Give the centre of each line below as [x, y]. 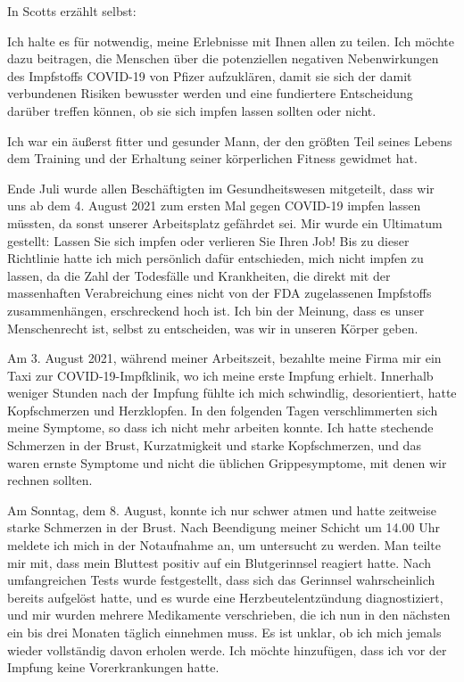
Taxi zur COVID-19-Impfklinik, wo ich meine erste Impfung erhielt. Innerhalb [220, 375]
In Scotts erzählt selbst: [72, 11]
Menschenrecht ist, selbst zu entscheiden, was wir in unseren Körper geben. [213, 328]
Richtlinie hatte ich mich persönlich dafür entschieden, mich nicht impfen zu [215, 258]
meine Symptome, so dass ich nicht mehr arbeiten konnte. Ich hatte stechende [220, 427]
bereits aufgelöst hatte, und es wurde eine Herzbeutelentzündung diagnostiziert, [225, 597]
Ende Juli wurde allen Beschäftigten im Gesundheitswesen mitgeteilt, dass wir [221, 188]
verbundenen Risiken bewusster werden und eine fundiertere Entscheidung [210, 93]
